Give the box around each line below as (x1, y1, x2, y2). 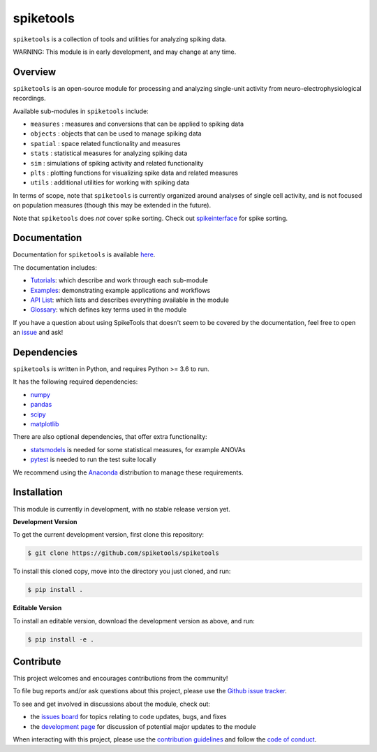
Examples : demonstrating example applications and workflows (30, 286, 211, 294)
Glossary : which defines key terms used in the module (30, 305, 187, 314)
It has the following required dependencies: (13, 377, 138, 386)
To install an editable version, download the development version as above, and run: (13, 616, 255, 625)
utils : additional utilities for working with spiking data (30, 178, 190, 187)
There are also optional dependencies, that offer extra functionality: (13, 433, 207, 441)
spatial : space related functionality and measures (30, 139, 181, 147)
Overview (13, 66, 57, 78)
